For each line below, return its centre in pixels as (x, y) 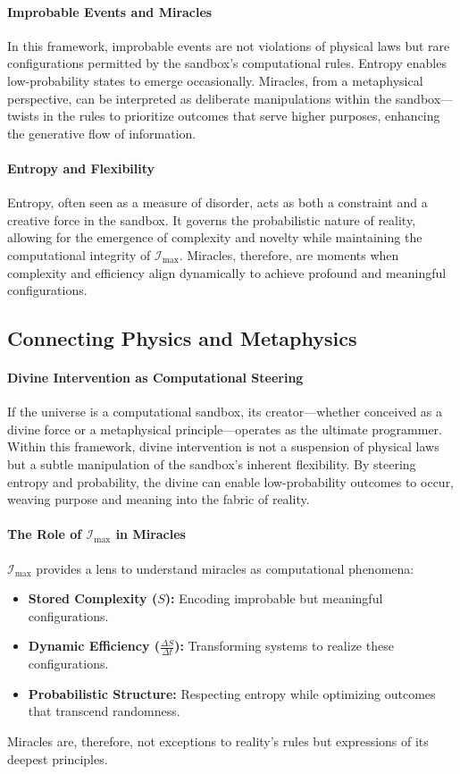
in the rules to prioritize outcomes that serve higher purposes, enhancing (242, 116)
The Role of (45, 534)
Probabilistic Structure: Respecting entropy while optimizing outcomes (232, 693)
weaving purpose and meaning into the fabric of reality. (159, 499)
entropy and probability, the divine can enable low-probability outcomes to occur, (231, 481)
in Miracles (151, 534)
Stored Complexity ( (93, 598)
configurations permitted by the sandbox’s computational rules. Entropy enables (227, 63)
